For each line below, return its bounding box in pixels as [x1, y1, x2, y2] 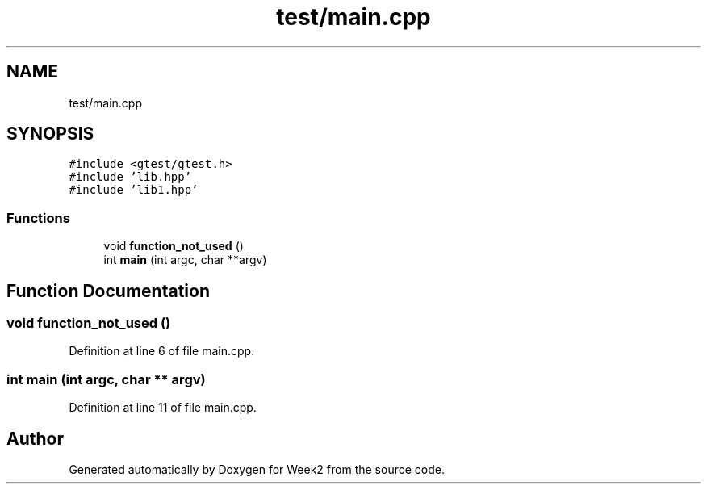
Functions [6, 209, 70, 226]
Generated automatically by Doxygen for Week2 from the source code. [69, 463, 445, 476]
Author [6, 428, 64, 449]
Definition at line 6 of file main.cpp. [69, 344, 255, 358]
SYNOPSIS [6, 124, 94, 144]
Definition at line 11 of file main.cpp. [69, 400, 257, 415]
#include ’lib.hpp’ [69, 170, 192, 184]
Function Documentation [6, 280, 210, 301]
